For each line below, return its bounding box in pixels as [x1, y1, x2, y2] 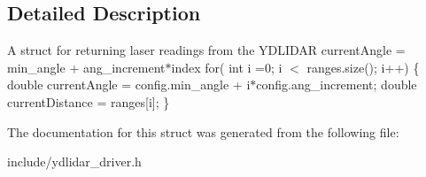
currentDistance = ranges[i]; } [7, 92, 170, 111]
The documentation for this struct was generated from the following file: [7, 122, 399, 141]
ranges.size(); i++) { [306, 58, 420, 76]
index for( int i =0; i [171, 58, 283, 76]
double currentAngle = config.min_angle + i [7, 75, 251, 94]
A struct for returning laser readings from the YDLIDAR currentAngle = [7, 41, 406, 59]
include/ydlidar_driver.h [7, 152, 142, 171]
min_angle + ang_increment [7, 58, 166, 76]
